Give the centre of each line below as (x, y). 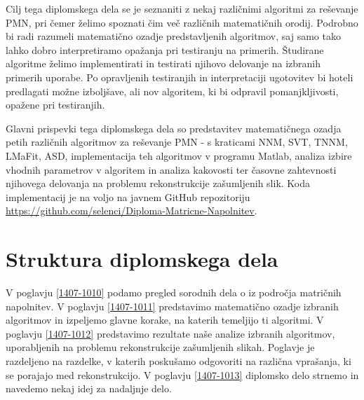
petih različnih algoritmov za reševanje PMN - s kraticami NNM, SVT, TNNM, (177, 142)
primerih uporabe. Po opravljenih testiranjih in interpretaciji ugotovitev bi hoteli (180, 77)
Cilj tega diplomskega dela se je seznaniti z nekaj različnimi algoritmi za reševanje (182, 8)
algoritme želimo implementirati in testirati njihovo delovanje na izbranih (163, 63)
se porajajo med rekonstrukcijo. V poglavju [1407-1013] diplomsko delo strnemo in (182, 374)
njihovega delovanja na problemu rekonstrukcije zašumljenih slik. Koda (158, 183)
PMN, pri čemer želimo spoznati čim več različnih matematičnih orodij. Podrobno (182, 22)
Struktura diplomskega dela (142, 259)
